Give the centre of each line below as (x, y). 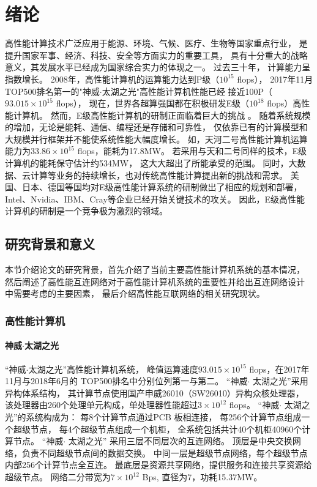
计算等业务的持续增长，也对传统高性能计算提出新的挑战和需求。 (159, 175)
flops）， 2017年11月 (275, 79)
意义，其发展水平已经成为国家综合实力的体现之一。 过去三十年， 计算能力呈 (158, 67)
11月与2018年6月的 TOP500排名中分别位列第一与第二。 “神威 (126, 381)
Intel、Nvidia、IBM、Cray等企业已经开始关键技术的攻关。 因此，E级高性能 (155, 199)
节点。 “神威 (38, 441)
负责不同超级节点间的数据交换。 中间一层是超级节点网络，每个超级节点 (165, 452)
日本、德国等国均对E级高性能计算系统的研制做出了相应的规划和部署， (162, 187)
